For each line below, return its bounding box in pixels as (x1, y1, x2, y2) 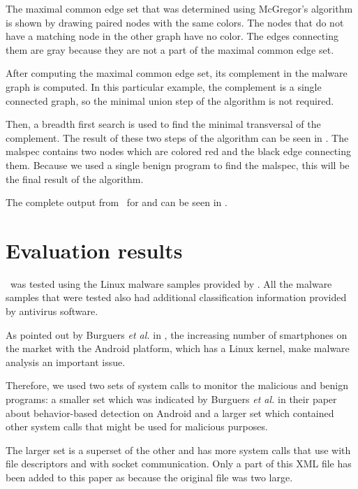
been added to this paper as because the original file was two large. (6, 469, 293, 484)
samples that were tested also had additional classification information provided (6, 290, 347, 305)
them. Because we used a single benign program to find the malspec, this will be (6, 157, 350, 172)
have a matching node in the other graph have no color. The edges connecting (6, 29, 338, 43)
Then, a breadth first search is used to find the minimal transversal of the (6, 117, 321, 131)
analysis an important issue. (6, 354, 126, 369)
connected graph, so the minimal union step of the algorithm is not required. (6, 93, 334, 108)
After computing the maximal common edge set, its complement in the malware (6, 66, 348, 80)
